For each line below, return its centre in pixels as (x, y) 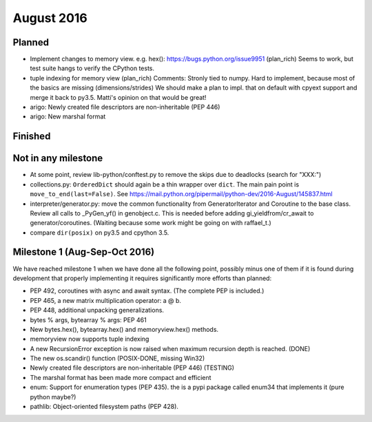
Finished (32, 137)
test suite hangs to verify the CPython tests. (92, 68)
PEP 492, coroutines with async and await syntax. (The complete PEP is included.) (147, 291)
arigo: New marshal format (68, 116)
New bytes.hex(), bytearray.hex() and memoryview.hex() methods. (124, 329)
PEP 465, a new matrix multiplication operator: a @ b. (106, 300)
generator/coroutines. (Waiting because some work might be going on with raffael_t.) (151, 223)
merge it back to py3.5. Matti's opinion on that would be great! (118, 97)
